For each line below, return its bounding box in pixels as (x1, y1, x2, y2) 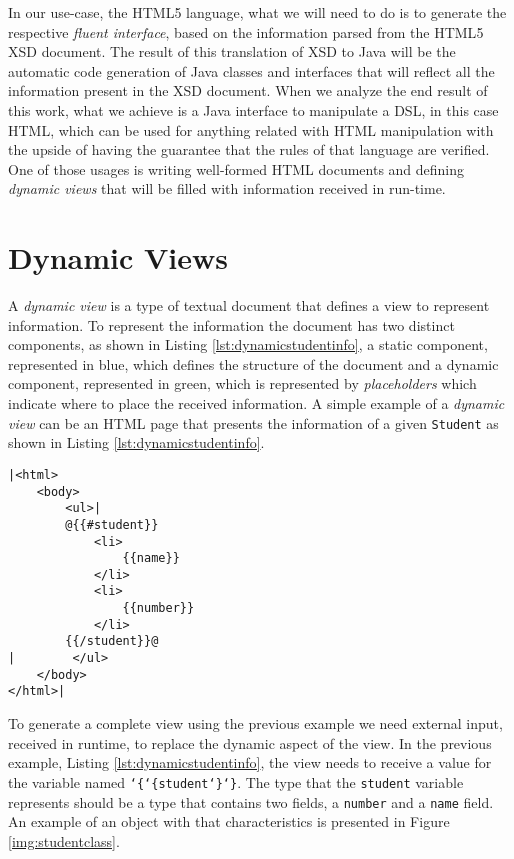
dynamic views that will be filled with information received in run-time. (8, 178, 446, 199)
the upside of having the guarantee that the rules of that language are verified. (8, 139, 490, 160)
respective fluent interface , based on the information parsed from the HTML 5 (8, 21, 484, 42)
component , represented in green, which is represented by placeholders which (8, 373, 477, 394)
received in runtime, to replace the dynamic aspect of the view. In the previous (8, 732, 492, 753)
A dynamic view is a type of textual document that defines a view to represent (8, 295, 490, 316)
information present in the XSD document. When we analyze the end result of (8, 80, 488, 101)
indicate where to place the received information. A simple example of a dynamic (8, 393, 505, 414)
